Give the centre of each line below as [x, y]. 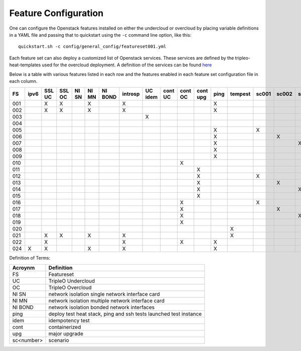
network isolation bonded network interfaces [102, 307]
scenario [59, 340]
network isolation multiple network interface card [107, 300]
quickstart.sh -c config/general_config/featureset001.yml [92, 47]
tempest [240, 94]
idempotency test [69, 320]
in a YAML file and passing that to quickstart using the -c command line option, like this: [100, 35]
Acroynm [24, 268]
